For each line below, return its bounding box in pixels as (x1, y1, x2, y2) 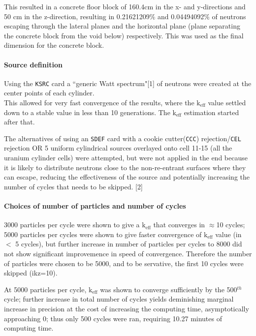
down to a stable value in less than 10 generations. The (4, 107, 170, 117)
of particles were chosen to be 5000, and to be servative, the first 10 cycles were (4, 258, 244, 268)
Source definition (4, 59, 63, 69)
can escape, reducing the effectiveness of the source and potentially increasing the (4, 172, 250, 182)
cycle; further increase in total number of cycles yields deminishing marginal (4, 294, 234, 304)
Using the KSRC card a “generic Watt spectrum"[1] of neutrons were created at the (4, 78, 252, 88)
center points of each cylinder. (4, 88, 95, 98)
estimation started (184, 107, 239, 117)
